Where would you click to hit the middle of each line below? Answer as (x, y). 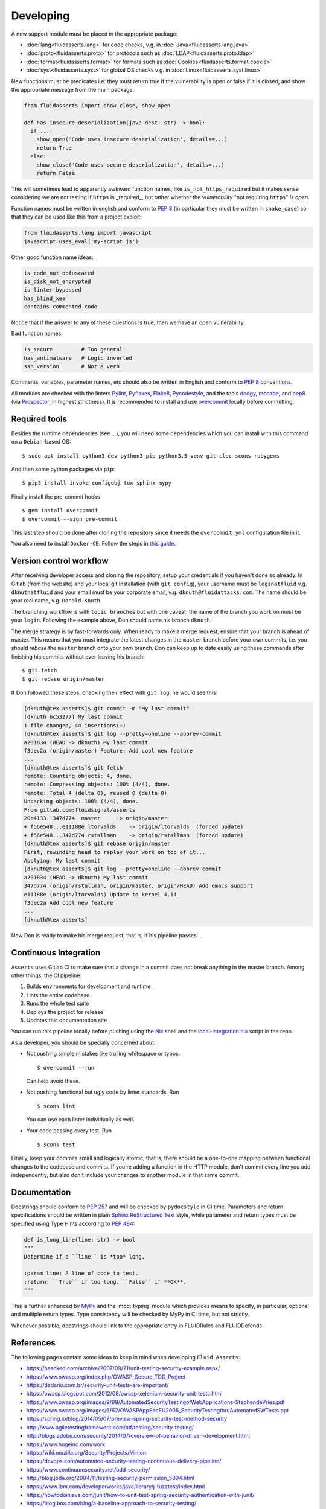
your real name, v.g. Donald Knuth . (56, 601)
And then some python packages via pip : (63, 469)
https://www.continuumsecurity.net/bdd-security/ (88, 1469)
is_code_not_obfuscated (59, 273)
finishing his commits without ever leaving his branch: (78, 656)
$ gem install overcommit (60, 511)
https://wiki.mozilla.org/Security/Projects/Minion (86, 1453)
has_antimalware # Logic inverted (78, 358)
